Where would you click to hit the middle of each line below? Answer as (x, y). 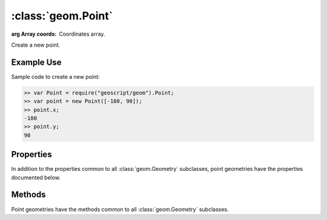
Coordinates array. (82, 34)
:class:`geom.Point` (62, 16)
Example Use (36, 62)
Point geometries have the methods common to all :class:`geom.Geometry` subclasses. (120, 209)
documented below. (36, 177)
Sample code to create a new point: (55, 76)
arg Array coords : (34, 34)
